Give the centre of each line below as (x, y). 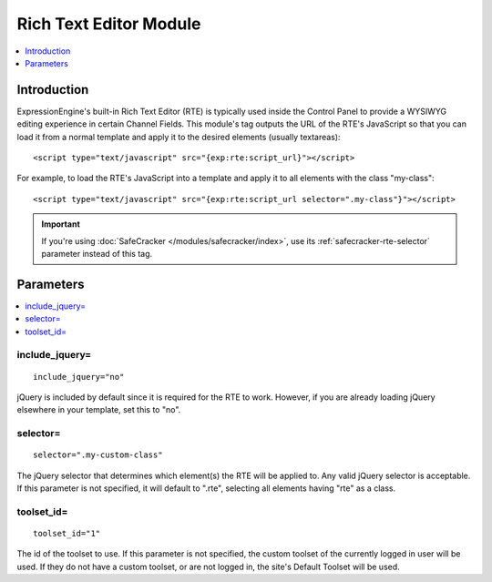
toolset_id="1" (67, 534)
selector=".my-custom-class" (98, 455)
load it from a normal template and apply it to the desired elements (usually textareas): (179, 137)
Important (61, 224)
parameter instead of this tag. (97, 253)
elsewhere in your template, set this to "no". (99, 410)
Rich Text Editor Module (109, 24)
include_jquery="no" (79, 377)
